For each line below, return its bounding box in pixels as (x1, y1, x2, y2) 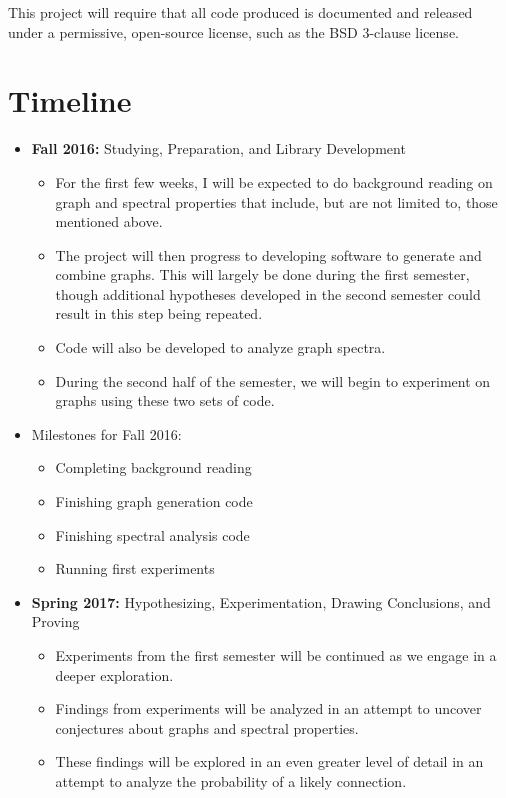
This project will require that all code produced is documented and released (8, 2, 473, 22)
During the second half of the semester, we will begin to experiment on (55, 370, 491, 391)
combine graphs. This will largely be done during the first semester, (55, 264, 470, 285)
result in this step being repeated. (55, 303, 263, 324)
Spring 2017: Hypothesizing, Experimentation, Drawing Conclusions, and (31, 591, 491, 612)
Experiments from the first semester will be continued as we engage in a (55, 645, 497, 665)
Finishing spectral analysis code (55, 524, 250, 545)
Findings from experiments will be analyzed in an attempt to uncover (55, 698, 482, 719)
